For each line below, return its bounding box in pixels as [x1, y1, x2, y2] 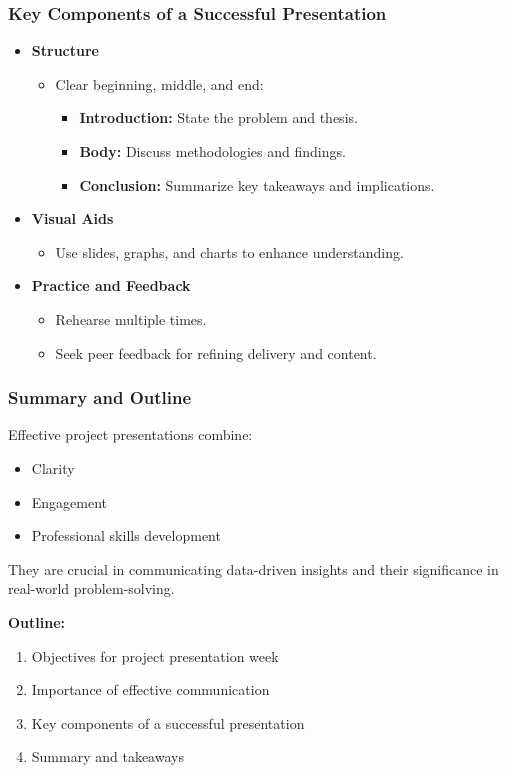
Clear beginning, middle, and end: [55, 73, 264, 94]
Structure [31, 40, 99, 61]
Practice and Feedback [31, 275, 191, 296]
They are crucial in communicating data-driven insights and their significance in [8, 558, 499, 579]
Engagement [31, 491, 108, 512]
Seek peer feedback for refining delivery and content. [55, 342, 377, 363]
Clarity [31, 457, 75, 478]
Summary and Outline [8, 385, 192, 410]
